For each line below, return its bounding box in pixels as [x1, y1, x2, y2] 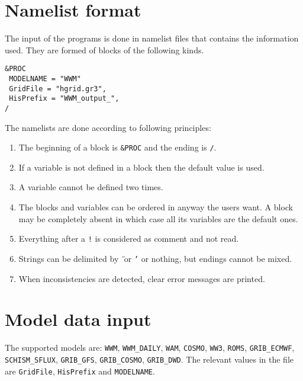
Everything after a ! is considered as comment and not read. [18, 232, 239, 245]
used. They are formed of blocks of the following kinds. [5, 43, 204, 56]
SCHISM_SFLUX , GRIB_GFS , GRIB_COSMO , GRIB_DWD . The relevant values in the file [5, 353, 294, 365]
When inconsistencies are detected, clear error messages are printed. [18, 272, 265, 284]
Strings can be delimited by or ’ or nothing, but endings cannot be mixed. [18, 252, 292, 264]
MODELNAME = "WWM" [9, 74, 81, 83]
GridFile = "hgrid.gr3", [9, 84, 107, 93]
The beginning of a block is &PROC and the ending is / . [18, 141, 217, 153]
